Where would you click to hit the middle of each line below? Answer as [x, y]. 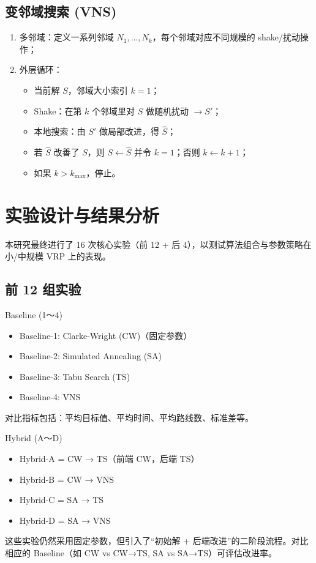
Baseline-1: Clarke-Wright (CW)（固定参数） [106, 335]
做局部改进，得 [129, 131]
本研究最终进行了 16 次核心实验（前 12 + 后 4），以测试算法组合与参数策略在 [158, 244]
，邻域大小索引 [98, 90]
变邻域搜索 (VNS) [61, 11]
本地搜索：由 [60, 131]
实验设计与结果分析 [82, 214]
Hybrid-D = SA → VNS [65, 520]
